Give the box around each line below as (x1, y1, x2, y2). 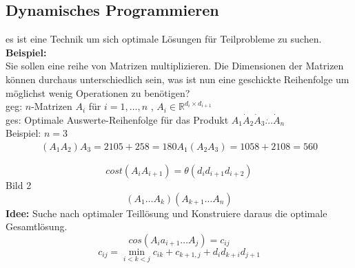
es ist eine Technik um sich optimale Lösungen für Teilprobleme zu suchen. (6, 32, 322, 46)
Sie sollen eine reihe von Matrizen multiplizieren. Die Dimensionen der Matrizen (6, 58, 344, 73)
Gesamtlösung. (6, 219, 68, 234)
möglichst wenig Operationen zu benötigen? (6, 85, 190, 100)
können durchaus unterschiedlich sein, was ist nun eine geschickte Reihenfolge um (6, 71, 349, 86)
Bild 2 (6, 177, 32, 192)
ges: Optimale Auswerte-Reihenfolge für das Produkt (6, 112, 229, 126)
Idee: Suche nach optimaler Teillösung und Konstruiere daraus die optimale (6, 205, 327, 220)
